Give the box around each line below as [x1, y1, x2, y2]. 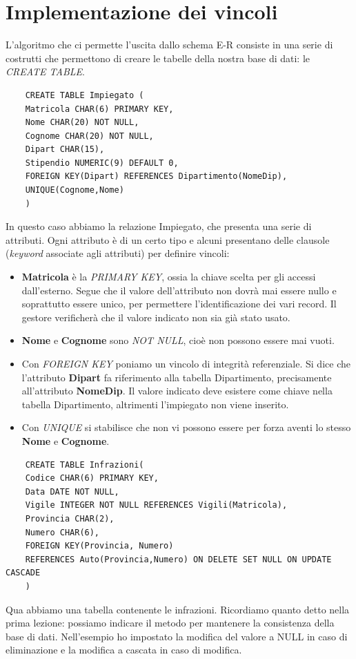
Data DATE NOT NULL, [25, 486, 119, 497]
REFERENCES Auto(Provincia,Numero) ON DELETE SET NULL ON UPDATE [25, 554, 332, 564]
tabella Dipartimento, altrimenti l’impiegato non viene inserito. [21, 397, 289, 411]
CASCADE [6, 568, 41, 578]
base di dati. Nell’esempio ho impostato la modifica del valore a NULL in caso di [6, 629, 348, 643]
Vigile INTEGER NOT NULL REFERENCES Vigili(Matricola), [25, 500, 288, 510]
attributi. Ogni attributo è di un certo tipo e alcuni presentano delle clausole [6, 232, 330, 247]
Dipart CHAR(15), [25, 144, 105, 155]
